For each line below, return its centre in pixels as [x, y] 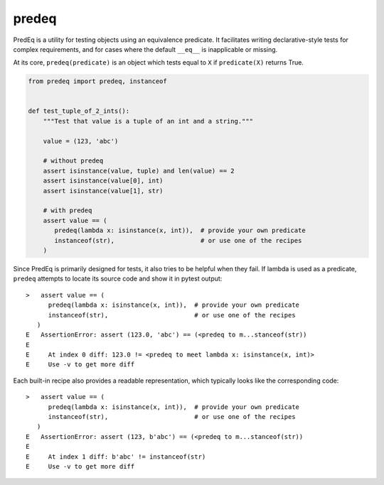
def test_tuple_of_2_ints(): [79, 111]
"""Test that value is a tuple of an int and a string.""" [148, 121]
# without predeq [73, 161]
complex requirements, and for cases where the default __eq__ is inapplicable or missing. [145, 49]
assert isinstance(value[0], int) [103, 181]
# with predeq [68, 211]
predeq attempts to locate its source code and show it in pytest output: [118, 279]
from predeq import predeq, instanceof [97, 81]
